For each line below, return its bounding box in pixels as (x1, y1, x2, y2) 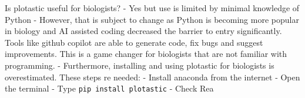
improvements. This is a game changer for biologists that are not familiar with (5, 48, 287, 60)
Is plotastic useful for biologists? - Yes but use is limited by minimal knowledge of (5, 2, 300, 13)
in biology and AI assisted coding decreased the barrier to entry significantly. (5, 25, 282, 37)
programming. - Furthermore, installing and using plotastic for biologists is (5, 59, 274, 71)
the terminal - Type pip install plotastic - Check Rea (5, 82, 214, 94)
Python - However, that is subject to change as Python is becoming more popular (5, 13, 299, 25)
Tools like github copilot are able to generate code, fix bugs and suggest (5, 36, 263, 48)
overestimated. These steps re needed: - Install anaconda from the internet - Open (5, 70, 300, 83)
